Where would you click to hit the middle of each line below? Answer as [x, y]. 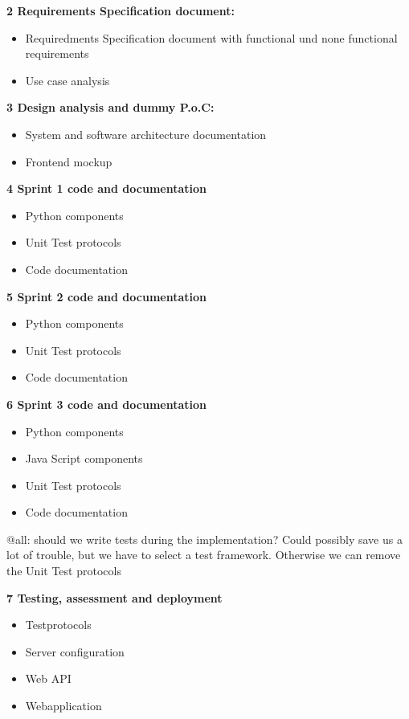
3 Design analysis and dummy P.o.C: [110, 107]
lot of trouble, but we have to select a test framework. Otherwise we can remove [204, 555]
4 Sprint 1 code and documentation [106, 188]
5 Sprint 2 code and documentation [106, 296]
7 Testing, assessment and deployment [115, 597]
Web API [48, 678]
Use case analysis [67, 80]
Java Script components [84, 458]
